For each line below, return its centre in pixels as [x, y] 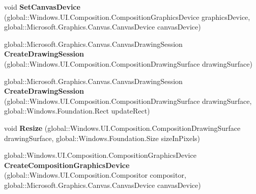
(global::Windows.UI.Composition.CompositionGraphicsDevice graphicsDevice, [127, 17]
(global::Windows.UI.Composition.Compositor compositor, [95, 175]
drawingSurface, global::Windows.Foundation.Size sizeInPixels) [102, 138]
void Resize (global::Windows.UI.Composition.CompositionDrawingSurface [122, 128]
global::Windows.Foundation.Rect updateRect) [77, 111]
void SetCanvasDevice [42, 7]
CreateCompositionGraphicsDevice [67, 165]
